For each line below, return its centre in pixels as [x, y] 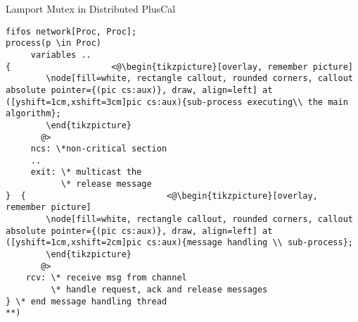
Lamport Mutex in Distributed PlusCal [91, 8]
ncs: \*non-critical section [99, 149]
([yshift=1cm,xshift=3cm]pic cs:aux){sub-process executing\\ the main [177, 102]
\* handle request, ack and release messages [159, 290]
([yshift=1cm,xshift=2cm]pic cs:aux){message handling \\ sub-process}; [179, 243]
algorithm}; [33, 114]
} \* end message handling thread [87, 301]
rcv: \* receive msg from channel [106, 278]
